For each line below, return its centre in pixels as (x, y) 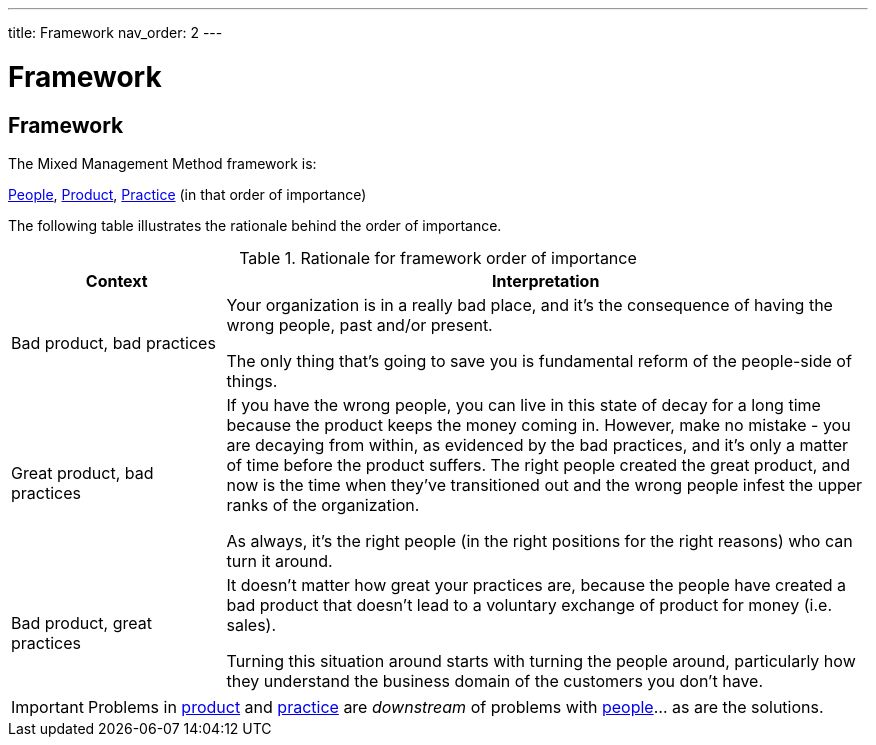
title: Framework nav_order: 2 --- (115, 32)
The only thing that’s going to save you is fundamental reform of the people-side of (539, 360)
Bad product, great (81, 622)
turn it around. (279, 560)
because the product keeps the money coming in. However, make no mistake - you (538, 424)
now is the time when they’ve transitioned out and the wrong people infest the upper (544, 484)
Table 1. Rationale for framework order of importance (438, 257)
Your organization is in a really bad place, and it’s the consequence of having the (529, 304)
